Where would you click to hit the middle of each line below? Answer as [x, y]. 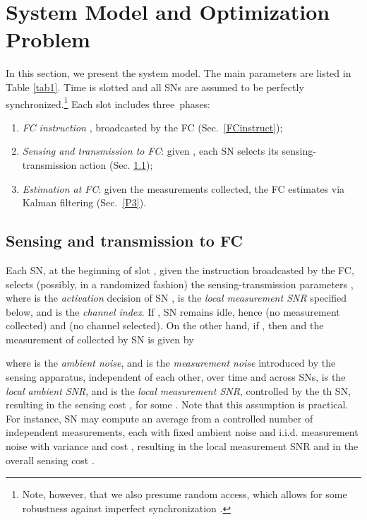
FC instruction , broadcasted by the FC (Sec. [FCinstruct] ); [152, 127]
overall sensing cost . [50, 460]
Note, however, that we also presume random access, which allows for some [185, 494]
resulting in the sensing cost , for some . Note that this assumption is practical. [177, 404]
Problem [48, 39]
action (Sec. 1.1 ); [116, 164]
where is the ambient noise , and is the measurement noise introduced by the [171, 363]
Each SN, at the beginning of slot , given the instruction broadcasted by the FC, [180, 270]
